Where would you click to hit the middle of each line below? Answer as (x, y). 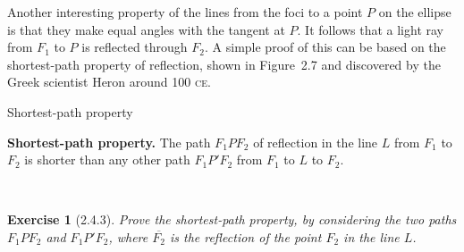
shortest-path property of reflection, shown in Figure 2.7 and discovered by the (224, 64)
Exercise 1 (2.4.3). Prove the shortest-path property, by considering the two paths (232, 219)
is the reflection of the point (245, 236)
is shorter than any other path (107, 160)
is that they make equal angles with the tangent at (146, 29)
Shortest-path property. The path (109, 142)
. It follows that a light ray (370, 29)
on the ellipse (415, 12)
